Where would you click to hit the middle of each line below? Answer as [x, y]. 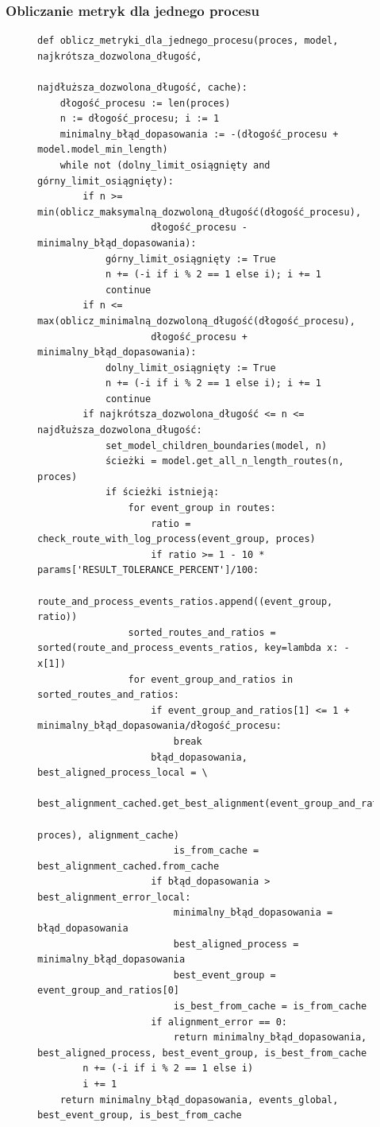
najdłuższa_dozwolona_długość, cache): [142, 87]
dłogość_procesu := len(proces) [145, 103]
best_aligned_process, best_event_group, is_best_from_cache [202, 1053]
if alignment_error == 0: [219, 1022]
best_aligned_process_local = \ [123, 773]
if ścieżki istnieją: [162, 492]
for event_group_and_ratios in [211, 679]
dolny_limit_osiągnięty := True [190, 368]
